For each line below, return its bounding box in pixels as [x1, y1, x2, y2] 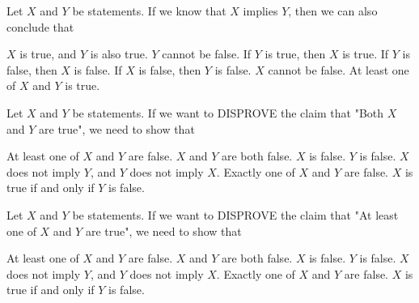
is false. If [74, 61, 122, 78]
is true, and [19, 45, 77, 62]
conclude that [6, 18, 74, 35]
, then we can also [288, 2, 378, 19]
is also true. [90, 45, 148, 62]
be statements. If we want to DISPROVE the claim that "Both [72, 104, 384, 121]
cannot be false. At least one [268, 61, 409, 78]
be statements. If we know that [72, 2, 226, 19]
